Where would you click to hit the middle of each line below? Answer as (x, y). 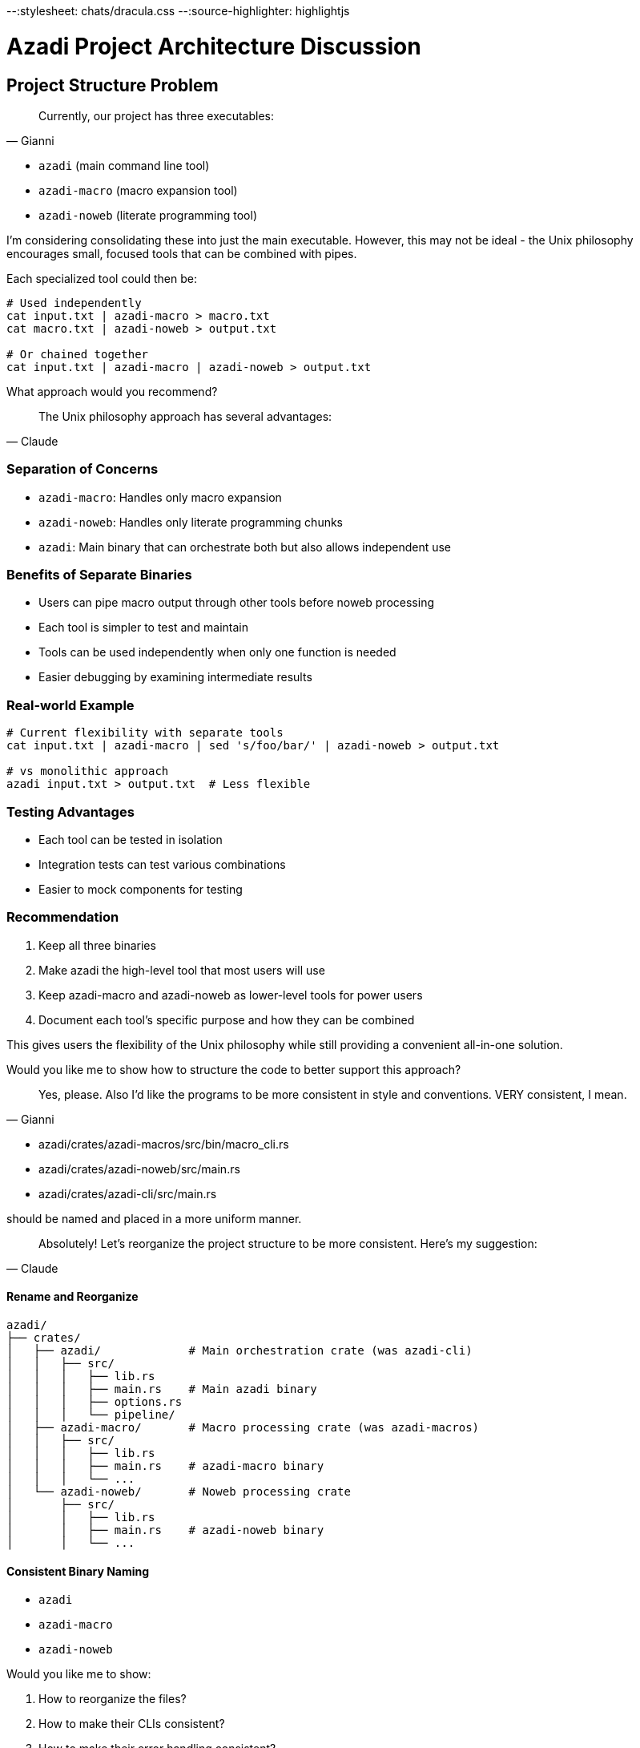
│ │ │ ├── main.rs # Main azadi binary (162, 1389)
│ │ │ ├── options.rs (95, 1401)
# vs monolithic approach (88, 771)
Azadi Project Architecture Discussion (214, 46)
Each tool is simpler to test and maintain (144, 628)
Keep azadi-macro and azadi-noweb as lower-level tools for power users (231, 995)
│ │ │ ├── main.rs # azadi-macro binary (165, 1465)
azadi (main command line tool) (124, 165)
